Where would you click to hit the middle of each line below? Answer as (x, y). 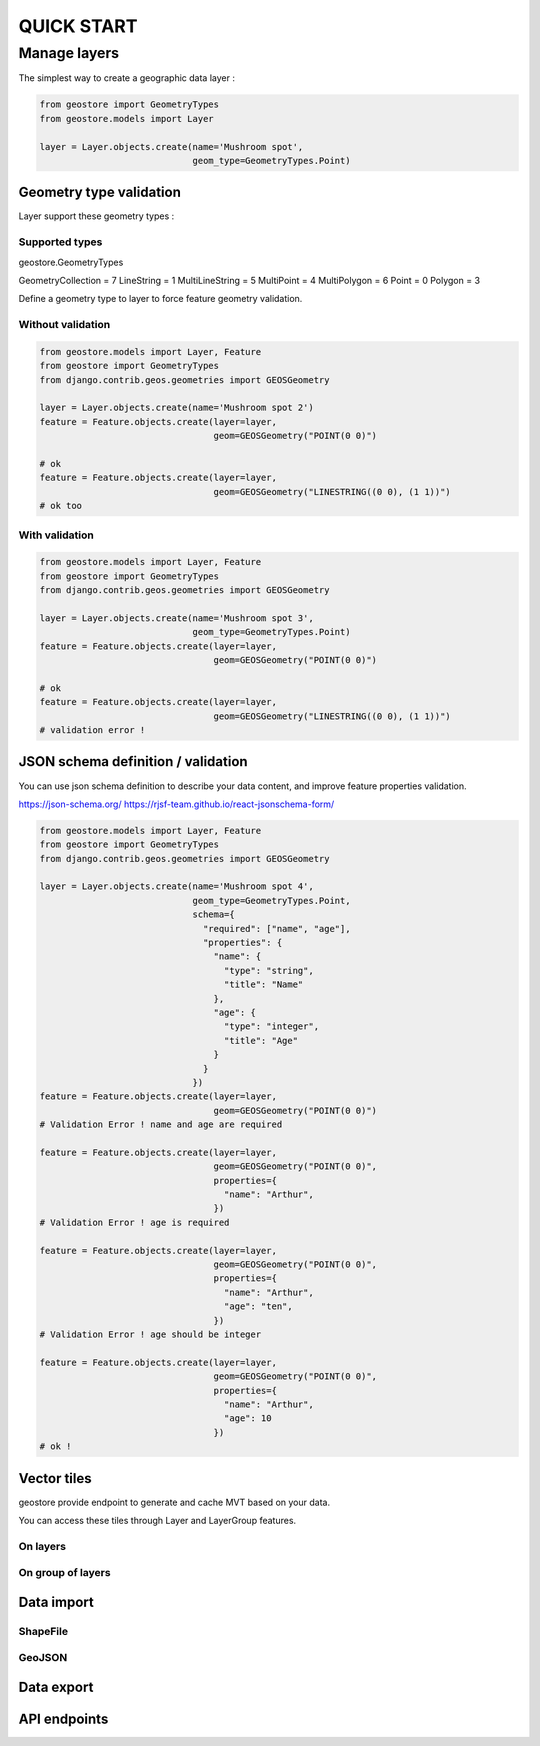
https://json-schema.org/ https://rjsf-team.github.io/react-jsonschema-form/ (176, 804)
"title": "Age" (261, 1040)
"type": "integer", (271, 1026)
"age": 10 (247, 1418)
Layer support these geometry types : (96, 216)
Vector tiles (55, 1478)
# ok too (61, 506)
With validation (56, 535)
